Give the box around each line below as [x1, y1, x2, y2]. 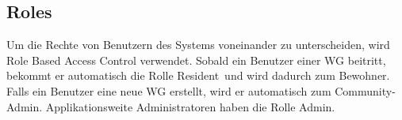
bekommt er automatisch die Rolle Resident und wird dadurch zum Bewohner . [6, 67, 390, 84]
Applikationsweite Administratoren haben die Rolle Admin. [45, 98, 335, 114]
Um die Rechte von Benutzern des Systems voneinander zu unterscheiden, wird [6, 36, 390, 53]
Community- [335, 82, 396, 99]
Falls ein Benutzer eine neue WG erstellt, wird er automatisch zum [6, 82, 331, 99]
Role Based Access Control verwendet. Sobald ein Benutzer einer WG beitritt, [6, 51, 386, 68]
